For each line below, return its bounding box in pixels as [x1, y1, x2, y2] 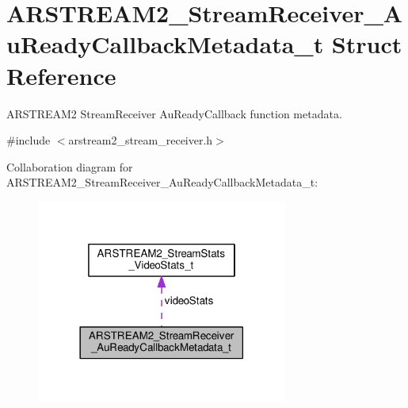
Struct [331, 28, 402, 60]
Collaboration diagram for [6, 158, 133, 175]
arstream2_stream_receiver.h [68, 132, 213, 148]
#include [6, 132, 51, 148]
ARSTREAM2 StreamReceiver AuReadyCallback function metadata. [6, 105, 342, 121]
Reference [6, 59, 116, 91]
